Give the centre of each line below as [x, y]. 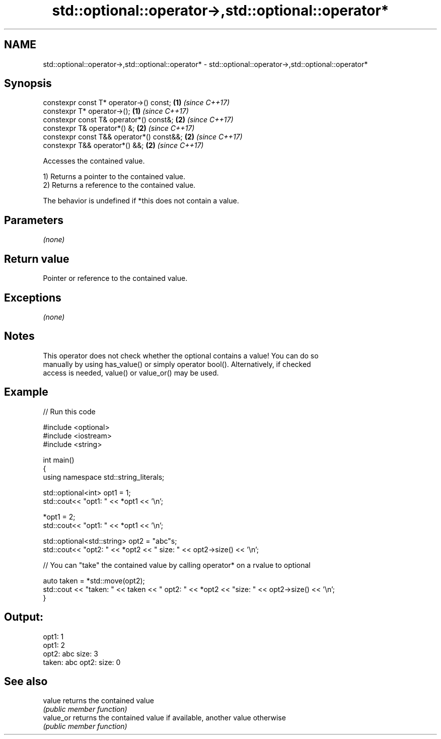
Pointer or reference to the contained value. [115, 278]
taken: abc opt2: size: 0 [82, 662]
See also [26, 681]
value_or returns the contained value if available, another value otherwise [164, 718]
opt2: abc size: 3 [70, 653]
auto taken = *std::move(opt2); [94, 580]
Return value [37, 259]
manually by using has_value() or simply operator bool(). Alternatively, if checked [177, 364]
